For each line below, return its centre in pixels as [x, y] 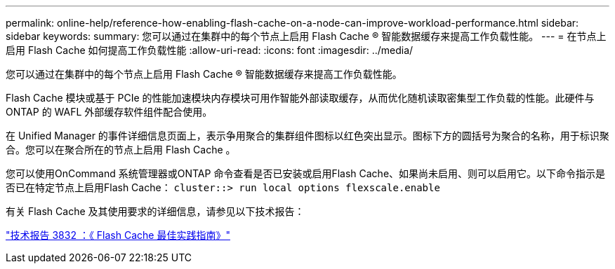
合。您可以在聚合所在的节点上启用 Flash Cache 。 [121, 150]
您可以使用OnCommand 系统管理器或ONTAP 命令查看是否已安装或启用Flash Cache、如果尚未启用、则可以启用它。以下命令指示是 [306, 173]
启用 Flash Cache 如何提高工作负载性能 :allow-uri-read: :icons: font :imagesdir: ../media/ [210, 50]
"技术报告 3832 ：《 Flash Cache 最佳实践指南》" [118, 235]
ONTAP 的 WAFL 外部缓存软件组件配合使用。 [109, 112]
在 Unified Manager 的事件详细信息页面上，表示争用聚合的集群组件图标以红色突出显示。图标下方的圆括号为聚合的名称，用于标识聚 [307, 136]
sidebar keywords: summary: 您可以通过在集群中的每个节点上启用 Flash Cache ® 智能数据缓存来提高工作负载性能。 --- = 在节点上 [306, 36]
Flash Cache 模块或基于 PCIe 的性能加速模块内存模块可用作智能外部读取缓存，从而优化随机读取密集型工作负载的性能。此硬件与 [300, 98]
